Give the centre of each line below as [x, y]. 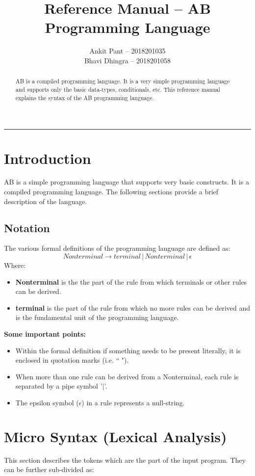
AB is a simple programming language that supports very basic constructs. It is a [127, 182]
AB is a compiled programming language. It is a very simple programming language [123, 81]
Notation [27, 227]
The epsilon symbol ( [47, 402]
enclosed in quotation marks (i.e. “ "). [72, 360]
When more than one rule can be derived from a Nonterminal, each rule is [127, 376]
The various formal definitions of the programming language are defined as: [117, 248]
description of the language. [46, 201]
